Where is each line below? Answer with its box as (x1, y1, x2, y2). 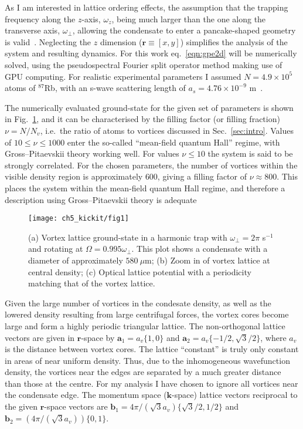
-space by (81, 331, 115, 343)
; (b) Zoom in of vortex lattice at (151, 254, 270, 266)
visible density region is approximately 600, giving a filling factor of (5, 170, 247, 183)
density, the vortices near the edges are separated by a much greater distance (5, 366, 281, 378)
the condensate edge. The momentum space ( (5, 389, 167, 401)
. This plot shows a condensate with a (131, 242, 268, 255)
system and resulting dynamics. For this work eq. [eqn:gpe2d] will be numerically (5, 47, 297, 59)
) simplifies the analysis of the (180, 35, 288, 48)
